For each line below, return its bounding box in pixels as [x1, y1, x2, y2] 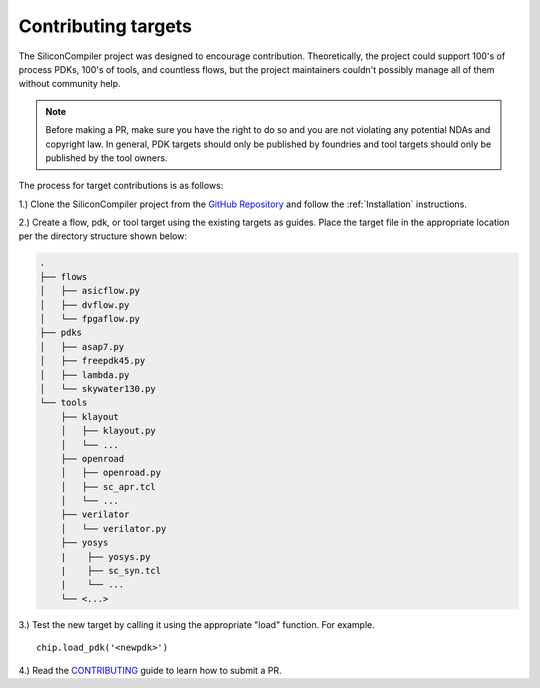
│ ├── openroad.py [60, 467, 162, 479]
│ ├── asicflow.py [39, 285, 140, 297]
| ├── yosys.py [60, 551, 151, 562]
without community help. [18, 78, 121, 90]
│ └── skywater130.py [39, 383, 157, 394]
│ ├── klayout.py [60, 425, 157, 437]
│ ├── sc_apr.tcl [60, 481, 157, 492]
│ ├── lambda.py [39, 369, 130, 380]
